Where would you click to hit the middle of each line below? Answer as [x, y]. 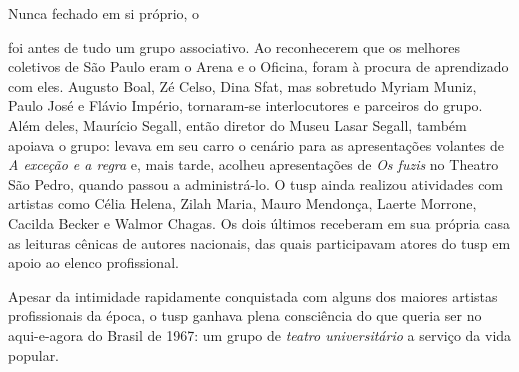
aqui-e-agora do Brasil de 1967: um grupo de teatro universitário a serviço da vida [260, 334]
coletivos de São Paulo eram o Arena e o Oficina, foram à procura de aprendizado [258, 66]
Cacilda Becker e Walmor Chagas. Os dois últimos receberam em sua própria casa [259, 222]
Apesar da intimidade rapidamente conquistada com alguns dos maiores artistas [253, 295]
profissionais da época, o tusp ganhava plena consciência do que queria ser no [245, 315]
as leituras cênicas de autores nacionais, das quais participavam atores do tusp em [259, 242]
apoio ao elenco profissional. [93, 262]
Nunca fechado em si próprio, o [104, 13]
